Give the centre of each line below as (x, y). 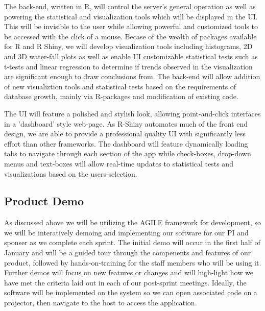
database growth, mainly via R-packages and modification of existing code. (121, 96)
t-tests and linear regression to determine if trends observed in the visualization (128, 66)
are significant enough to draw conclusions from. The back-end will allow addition (132, 76)
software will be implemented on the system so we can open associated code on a (131, 292)
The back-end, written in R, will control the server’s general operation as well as (130, 6)
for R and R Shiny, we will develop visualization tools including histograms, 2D (128, 46)
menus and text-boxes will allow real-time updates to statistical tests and (119, 163)
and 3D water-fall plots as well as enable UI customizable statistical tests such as (131, 56)
